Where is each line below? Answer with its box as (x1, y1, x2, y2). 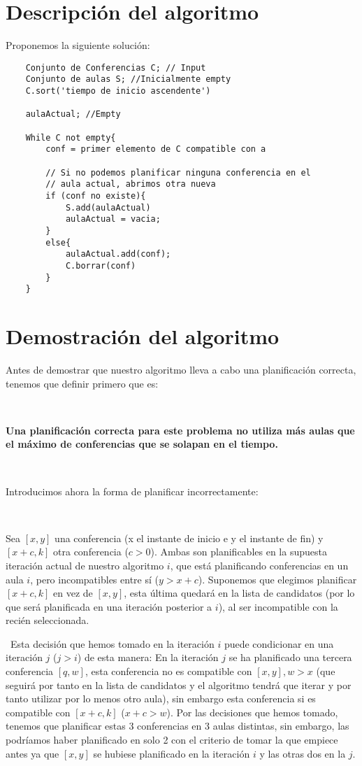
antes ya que (6, 746, 59, 760)
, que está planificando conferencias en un (170, 558, 349, 572)
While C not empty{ (25, 132, 116, 143)
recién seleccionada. (6, 613, 89, 627)
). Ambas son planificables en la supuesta (150, 544, 327, 559)
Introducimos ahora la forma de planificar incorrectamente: (6, 483, 259, 498)
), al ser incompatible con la (218, 599, 338, 613)
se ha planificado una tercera (229, 650, 352, 665)
